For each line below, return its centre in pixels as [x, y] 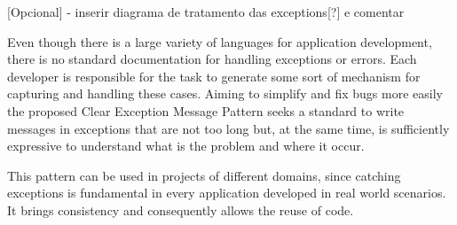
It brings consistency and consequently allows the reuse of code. [181, 209]
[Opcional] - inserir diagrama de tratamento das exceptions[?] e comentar [206, 12]
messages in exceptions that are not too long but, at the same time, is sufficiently [228, 128]
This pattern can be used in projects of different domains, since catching [204, 175]
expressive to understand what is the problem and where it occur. [186, 146]
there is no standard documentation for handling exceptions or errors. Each [212, 59]
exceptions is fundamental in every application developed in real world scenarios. [227, 193]
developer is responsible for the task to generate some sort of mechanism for [214, 76]
